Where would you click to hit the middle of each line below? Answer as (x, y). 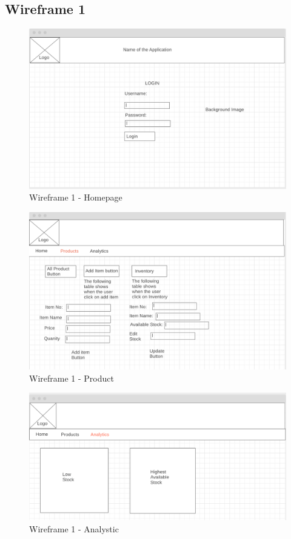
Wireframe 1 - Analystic (74, 528)
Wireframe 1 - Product (72, 378)
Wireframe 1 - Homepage (76, 197)
